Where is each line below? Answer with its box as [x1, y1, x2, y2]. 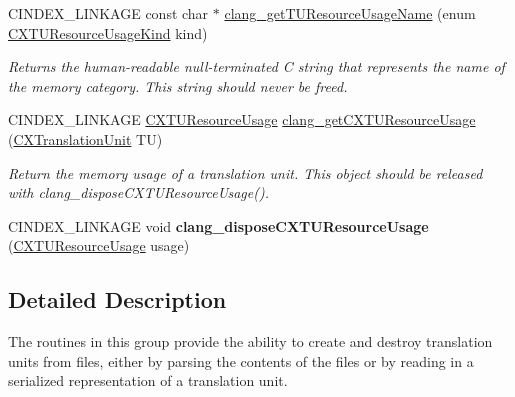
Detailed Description [8, 284, 227, 315]
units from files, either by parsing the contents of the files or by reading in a [8, 350, 474, 371]
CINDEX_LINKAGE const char [8, 3, 209, 23]
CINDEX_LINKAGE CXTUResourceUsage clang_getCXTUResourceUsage [8, 109, 476, 130]
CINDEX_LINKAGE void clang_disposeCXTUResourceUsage [8, 215, 429, 236]
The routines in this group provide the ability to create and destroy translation [8, 331, 493, 352]
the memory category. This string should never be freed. [8, 75, 348, 96]
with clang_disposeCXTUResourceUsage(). [8, 182, 269, 203]
